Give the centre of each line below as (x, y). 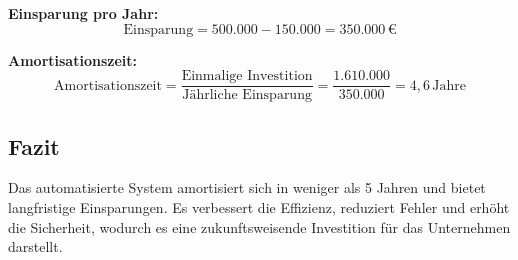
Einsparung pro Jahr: (83, 13)
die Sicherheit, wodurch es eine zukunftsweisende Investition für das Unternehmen (259, 226)
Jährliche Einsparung (247, 95)
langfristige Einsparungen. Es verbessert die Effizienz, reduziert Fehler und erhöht (259, 207)
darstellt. (35, 246)
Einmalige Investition (247, 76)
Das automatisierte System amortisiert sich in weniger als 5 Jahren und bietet (247, 187)
